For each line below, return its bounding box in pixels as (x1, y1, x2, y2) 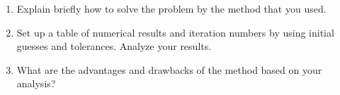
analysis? (16, 76, 56, 91)
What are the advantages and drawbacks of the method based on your (16, 62, 322, 77)
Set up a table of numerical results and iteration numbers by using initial (16, 25, 334, 39)
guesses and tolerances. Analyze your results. (16, 39, 212, 53)
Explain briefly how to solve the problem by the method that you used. (16, 1, 327, 15)
